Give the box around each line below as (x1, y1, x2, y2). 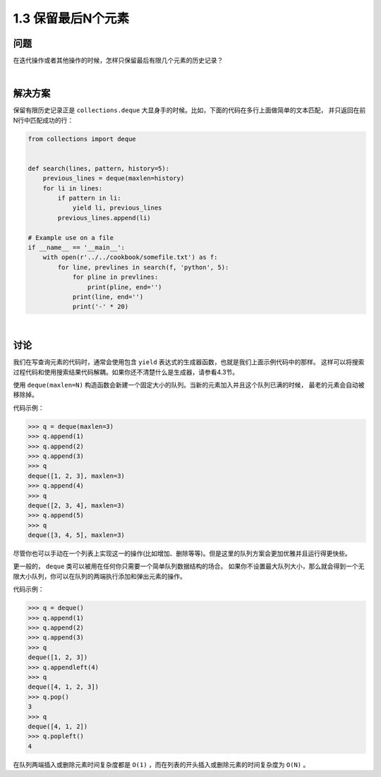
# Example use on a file (28, 234, 114, 241)
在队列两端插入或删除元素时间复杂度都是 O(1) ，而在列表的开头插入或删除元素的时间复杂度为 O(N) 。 (13, 760, 310, 769)
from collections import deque (28, 135, 137, 143)
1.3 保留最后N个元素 (13, 11, 130, 26)
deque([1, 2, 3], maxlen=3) (28, 471, 125, 480)
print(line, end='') (72, 293, 144, 301)
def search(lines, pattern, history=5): (28, 164, 169, 172)
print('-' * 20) (72, 303, 129, 311)
